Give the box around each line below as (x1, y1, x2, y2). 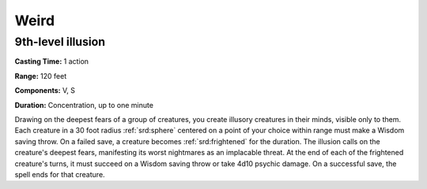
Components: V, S (14, 86, 75, 95)
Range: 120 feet (14, 71, 67, 80)
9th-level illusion (14, 35, 106, 49)
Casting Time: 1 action (14, 57, 89, 66)
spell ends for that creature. (14, 169, 106, 179)
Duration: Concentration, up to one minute (14, 100, 154, 109)
